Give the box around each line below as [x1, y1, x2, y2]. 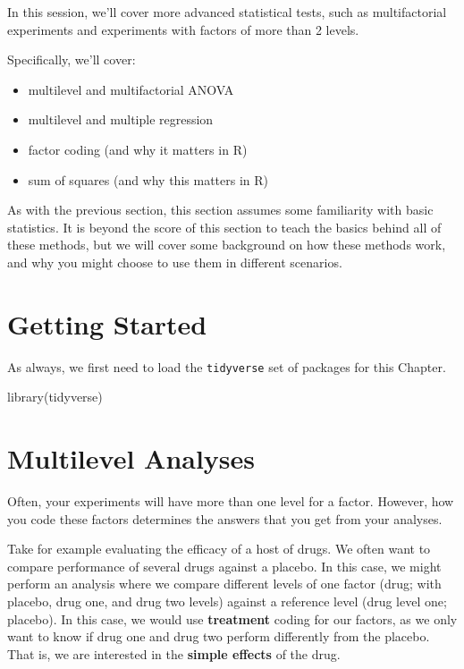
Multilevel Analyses [7, 440, 256, 477]
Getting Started [7, 305, 207, 342]
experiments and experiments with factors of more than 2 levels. [7, 20, 359, 38]
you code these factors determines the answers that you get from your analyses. [7, 509, 443, 528]
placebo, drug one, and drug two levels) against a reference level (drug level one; [7, 592, 447, 610]
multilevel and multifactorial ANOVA [28, 80, 234, 98]
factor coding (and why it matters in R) [28, 140, 248, 158]
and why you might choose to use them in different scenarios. [7, 252, 342, 271]
